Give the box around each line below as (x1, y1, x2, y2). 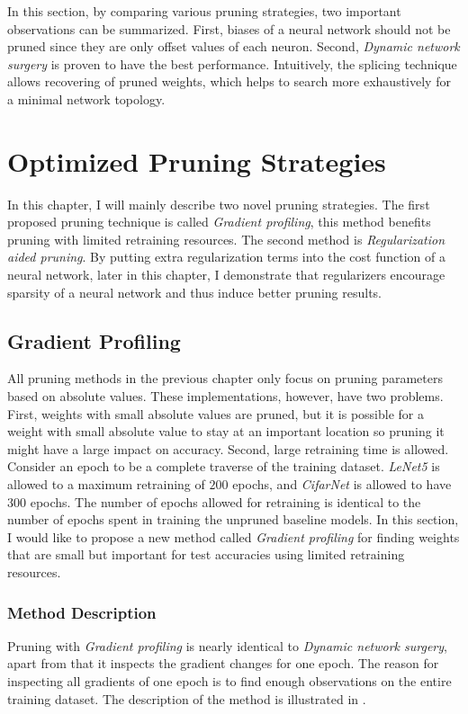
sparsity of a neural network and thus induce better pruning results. (7, 282, 382, 301)
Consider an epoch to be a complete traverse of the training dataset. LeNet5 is (7, 457, 440, 476)
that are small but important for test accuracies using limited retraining (7, 545, 405, 564)
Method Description (7, 601, 157, 623)
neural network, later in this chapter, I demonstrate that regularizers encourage (7, 265, 445, 284)
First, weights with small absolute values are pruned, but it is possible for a (7, 404, 424, 423)
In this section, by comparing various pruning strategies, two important (7, 2, 401, 20)
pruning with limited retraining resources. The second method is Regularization (7, 229, 445, 248)
